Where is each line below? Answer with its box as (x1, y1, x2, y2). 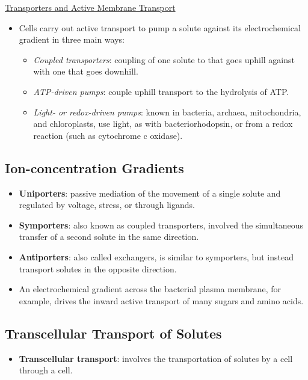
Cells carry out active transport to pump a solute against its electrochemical (19, 21, 301, 34)
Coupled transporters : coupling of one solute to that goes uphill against (33, 53, 295, 66)
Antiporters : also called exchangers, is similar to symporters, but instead (19, 250, 294, 263)
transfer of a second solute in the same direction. (19, 230, 199, 243)
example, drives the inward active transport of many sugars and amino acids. (19, 294, 304, 307)
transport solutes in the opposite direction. (19, 262, 177, 275)
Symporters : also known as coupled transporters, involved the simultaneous (19, 218, 304, 231)
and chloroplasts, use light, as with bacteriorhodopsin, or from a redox (33, 117, 293, 130)
